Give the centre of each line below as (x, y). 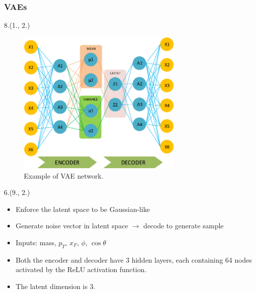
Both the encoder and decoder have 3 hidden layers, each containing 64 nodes (134, 259)
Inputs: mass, (36, 242)
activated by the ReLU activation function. (81, 269)
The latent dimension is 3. (55, 286)
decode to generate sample (184, 226)
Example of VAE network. (64, 175)
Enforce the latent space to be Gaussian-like (83, 209)
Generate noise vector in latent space (72, 226)
